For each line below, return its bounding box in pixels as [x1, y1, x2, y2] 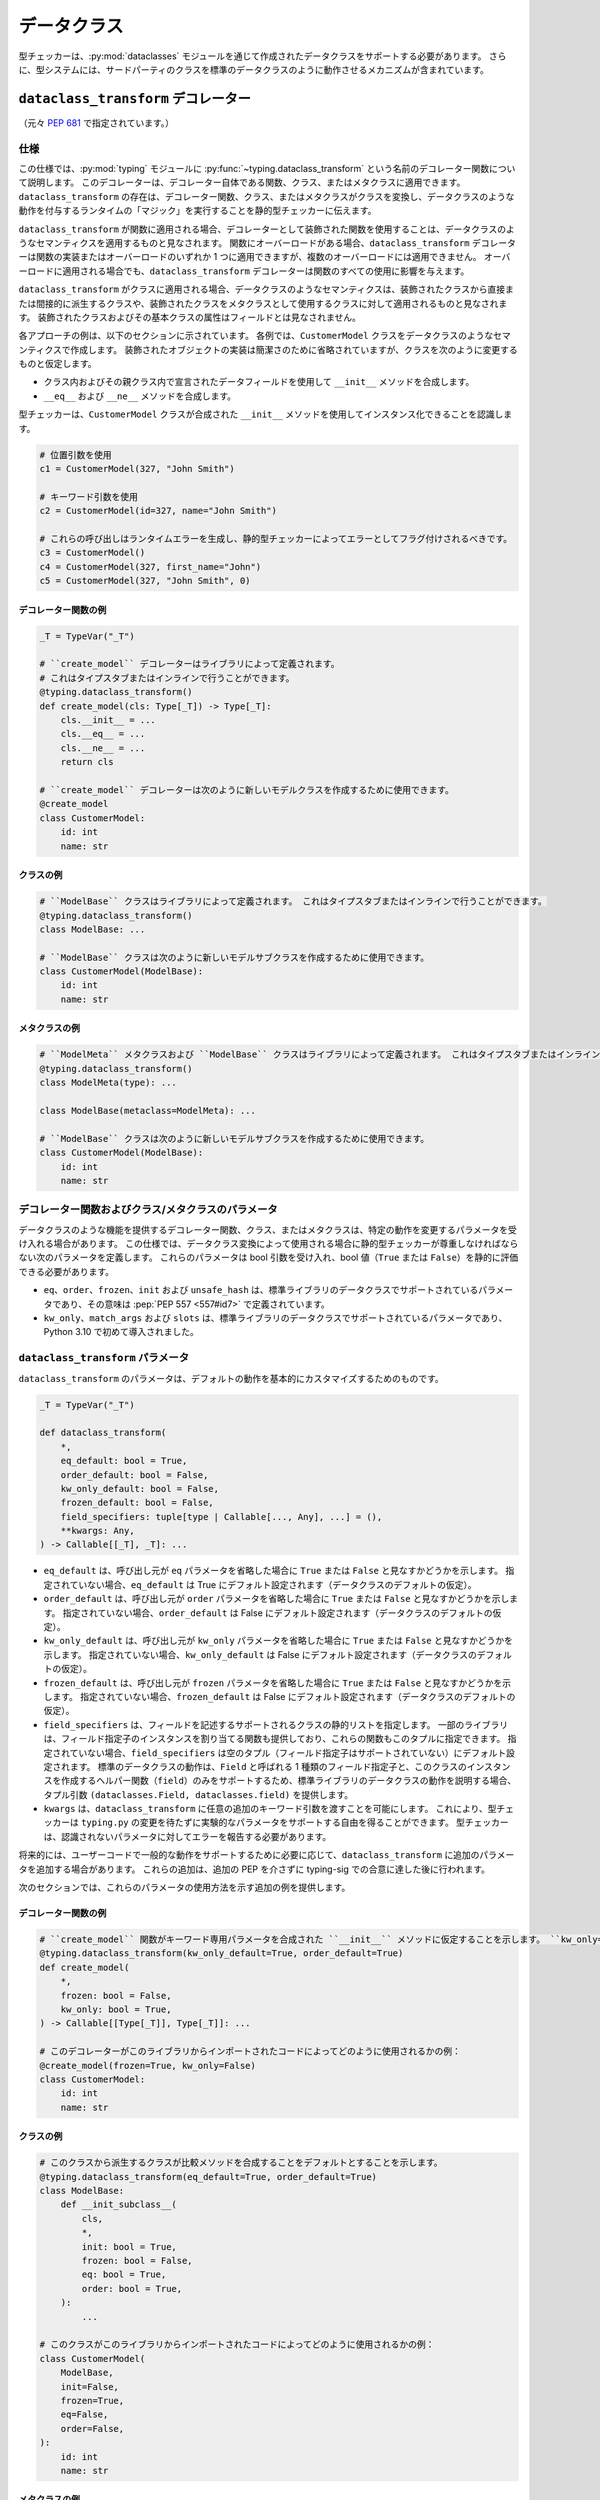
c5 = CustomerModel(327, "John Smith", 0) [39, 575, 251, 587]
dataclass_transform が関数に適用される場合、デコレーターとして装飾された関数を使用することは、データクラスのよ [18, 223, 515, 235]
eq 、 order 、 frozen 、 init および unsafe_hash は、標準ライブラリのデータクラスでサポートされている [43, 1284, 479, 1296]
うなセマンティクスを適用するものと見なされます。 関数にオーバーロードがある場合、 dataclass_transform [18, 236, 470, 249]
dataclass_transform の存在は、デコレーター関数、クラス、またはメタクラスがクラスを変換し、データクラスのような [18, 190, 515, 202]
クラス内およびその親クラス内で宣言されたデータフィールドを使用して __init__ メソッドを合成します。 [43, 376, 475, 388]
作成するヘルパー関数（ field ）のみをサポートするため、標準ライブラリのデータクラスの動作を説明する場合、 [60, 1775, 517, 1787]
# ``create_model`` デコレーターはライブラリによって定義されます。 [39, 658, 340, 670]
